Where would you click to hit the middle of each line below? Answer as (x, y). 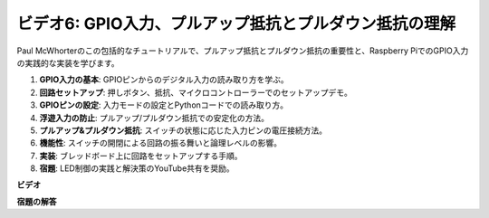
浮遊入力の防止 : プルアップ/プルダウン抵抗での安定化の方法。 (154, 118)
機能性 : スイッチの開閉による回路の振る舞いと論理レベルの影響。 (161, 143)
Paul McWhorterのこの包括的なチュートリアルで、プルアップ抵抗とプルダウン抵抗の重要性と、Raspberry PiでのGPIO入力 (243, 51)
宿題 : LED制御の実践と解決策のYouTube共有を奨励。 (137, 168)
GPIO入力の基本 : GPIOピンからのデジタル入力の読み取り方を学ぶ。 (164, 80)
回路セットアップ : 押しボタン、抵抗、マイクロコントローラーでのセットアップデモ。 (196, 92)
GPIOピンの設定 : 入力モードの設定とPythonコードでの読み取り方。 (164, 105)
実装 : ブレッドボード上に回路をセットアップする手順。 (141, 156)
